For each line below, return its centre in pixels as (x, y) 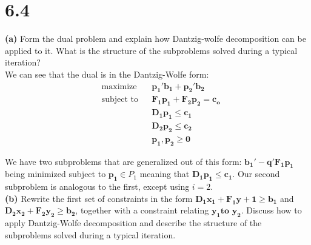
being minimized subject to (55, 174)
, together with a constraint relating (142, 210)
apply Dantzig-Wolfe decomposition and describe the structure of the (133, 223)
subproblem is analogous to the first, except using (97, 186)
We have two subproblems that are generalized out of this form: (123, 161)
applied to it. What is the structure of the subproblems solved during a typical (151, 50)
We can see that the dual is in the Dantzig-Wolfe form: (107, 74)
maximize (119, 86)
